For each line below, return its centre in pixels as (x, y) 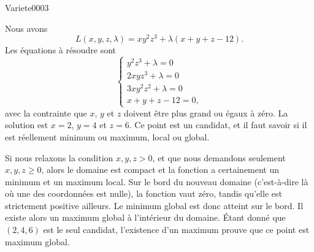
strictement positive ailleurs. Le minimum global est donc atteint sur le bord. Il (154, 205)
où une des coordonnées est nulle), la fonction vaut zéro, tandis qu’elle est (144, 193)
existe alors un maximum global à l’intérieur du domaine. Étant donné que (145, 217)
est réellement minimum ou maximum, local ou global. (107, 136)
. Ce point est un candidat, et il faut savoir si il (218, 125)
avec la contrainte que (46, 113)
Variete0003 (27, 7)
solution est (27, 125)
